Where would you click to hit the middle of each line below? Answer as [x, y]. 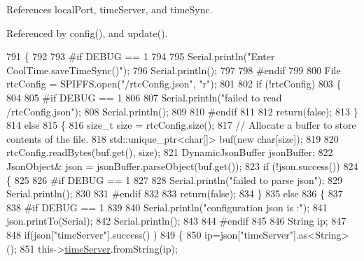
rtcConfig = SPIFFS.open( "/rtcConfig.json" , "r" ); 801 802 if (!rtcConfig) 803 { [174, 84]
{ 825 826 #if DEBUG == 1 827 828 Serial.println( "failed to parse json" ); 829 [175, 179]
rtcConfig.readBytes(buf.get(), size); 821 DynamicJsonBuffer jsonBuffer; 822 [170, 152]
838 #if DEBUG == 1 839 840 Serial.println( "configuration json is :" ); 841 [167, 207]
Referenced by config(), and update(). [87, 33]
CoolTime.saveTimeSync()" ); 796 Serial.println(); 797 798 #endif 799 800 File [174, 70]
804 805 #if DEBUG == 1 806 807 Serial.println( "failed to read [144, 97]
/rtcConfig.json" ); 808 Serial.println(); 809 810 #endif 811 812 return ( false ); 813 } [182, 111]
